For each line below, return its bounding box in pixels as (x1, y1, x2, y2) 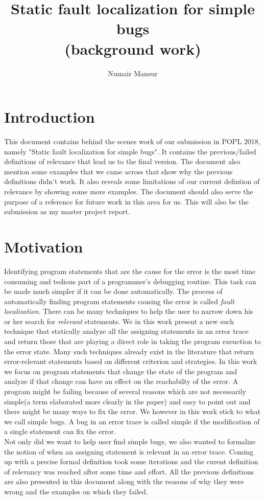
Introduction (4, 106, 95, 127)
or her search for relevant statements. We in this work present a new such (4, 315, 234, 326)
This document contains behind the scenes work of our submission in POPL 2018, (4, 136, 260, 147)
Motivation (4, 236, 83, 257)
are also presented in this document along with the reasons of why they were (4, 476, 244, 487)
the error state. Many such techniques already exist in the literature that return (4, 346, 254, 356)
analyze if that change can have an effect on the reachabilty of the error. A (4, 376, 238, 387)
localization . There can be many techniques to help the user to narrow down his (4, 306, 253, 316)
